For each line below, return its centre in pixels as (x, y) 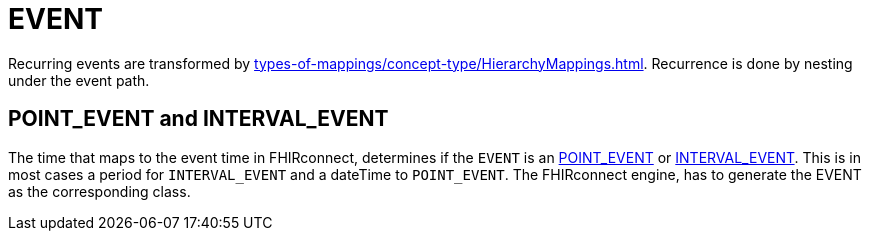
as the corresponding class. (99, 191)
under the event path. (79, 80)
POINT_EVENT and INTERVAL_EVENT (198, 119)
